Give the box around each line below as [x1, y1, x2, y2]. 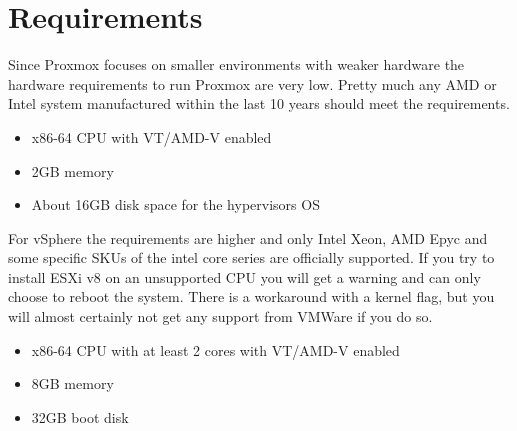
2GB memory [31, 160, 114, 181]
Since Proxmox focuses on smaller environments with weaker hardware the [8, 54, 465, 75]
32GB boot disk [31, 406, 129, 427]
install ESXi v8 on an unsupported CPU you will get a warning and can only [8, 266, 481, 287]
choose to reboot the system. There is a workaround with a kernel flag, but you [8, 286, 495, 307]
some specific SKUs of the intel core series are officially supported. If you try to [8, 247, 495, 268]
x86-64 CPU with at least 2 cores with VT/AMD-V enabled [31, 339, 400, 360]
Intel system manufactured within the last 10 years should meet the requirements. [8, 93, 510, 114]
